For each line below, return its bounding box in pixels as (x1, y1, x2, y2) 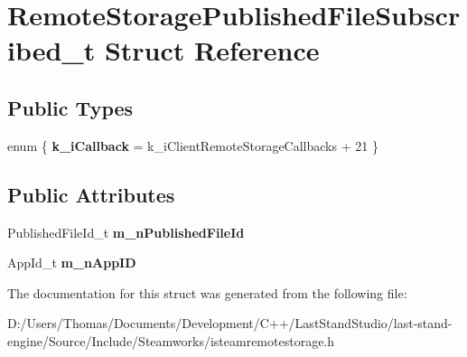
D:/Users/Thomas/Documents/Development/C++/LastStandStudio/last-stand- (7, 314, 453, 333)
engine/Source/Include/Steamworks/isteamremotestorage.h (7, 331, 335, 350)
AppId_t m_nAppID (7, 253, 136, 272)
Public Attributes (7, 180, 175, 208)
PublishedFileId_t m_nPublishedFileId (7, 222, 245, 241)
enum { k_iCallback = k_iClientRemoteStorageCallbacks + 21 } (7, 136, 378, 155)
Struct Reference (104, 32, 320, 69)
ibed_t (7, 32, 96, 69)
